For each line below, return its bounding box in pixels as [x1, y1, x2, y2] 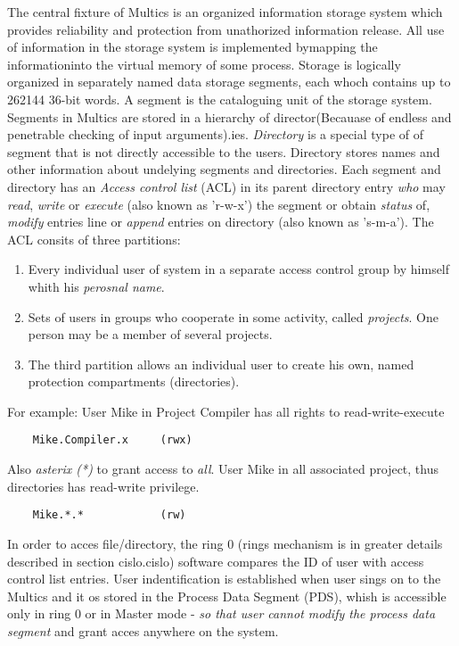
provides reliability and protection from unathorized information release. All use [7, 20, 445, 38]
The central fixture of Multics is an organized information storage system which [7, 3, 443, 21]
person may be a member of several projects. [28, 325, 273, 344]
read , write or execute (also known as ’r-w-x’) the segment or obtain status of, [7, 195, 430, 213]
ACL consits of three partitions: [7, 229, 181, 248]
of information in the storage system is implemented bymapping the [7, 37, 378, 56]
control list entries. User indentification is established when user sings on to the [7, 569, 441, 588]
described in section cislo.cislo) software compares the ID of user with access [7, 551, 424, 570]
